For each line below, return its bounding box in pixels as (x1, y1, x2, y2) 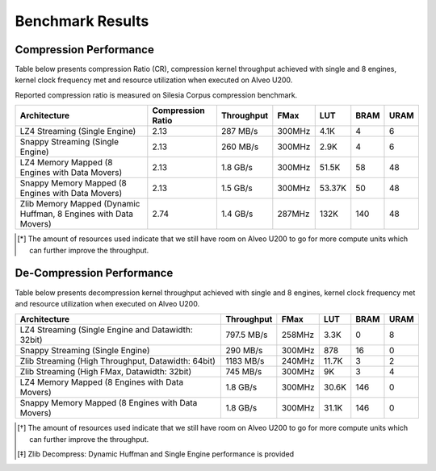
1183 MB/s (225, 356, 265, 367)
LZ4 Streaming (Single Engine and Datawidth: (19, 324, 193, 336)
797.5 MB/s (225, 329, 268, 340)
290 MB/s (225, 345, 263, 356)
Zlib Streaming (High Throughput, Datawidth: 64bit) (19, 356, 216, 367)
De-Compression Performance (15, 266, 174, 280)
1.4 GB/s (220, 208, 254, 219)
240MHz (281, 356, 315, 367)
